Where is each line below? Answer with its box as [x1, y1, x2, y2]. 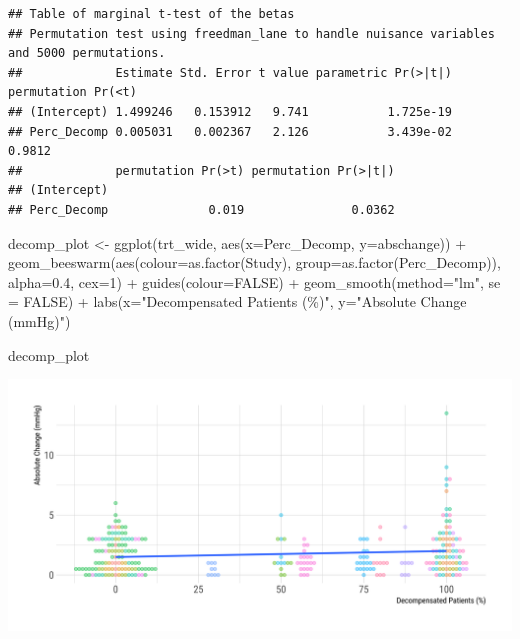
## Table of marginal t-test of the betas [8, 7, 295, 21]
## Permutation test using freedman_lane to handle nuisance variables [8, 26, 495, 41]
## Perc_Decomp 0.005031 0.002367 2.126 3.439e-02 [8, 124, 452, 139]
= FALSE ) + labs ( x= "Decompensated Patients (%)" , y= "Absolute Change [8, 291, 467, 312]
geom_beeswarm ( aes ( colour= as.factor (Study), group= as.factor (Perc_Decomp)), [8, 252, 501, 273]
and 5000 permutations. [8, 46, 166, 61]
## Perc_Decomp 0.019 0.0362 [8, 202, 395, 217]
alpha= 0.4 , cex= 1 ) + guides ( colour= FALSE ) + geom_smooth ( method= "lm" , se [8, 271, 501, 292]
